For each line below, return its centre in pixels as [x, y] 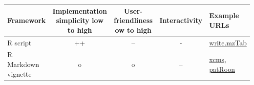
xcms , [218, 59]
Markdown [23, 64]
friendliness [133, 20]
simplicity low [80, 20]
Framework [27, 20]
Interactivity [181, 20]
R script [20, 42]
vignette [20, 74]
